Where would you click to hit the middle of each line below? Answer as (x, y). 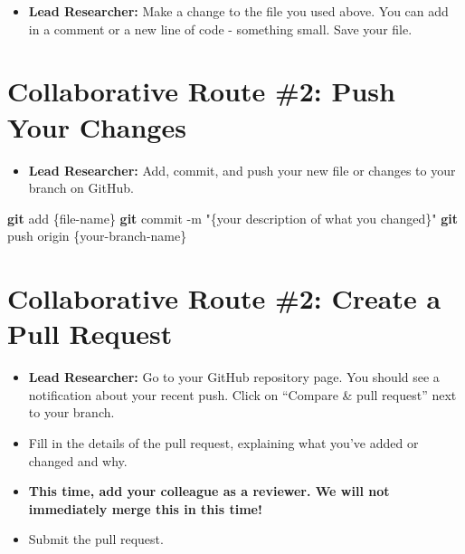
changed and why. (78, 460)
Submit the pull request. (96, 539)
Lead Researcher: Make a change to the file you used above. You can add (238, 11)
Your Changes (97, 126)
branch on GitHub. (81, 188)
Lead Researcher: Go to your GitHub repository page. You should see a (234, 377)
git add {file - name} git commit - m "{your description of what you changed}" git (232, 218)
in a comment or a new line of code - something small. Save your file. (220, 29)
